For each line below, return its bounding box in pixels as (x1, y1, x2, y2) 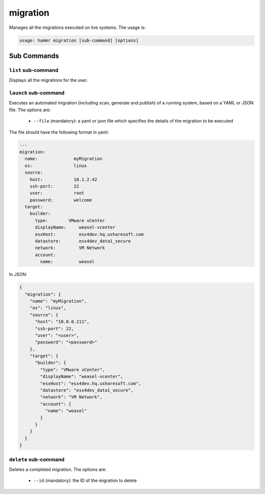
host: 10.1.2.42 (29, 176, 98, 182)
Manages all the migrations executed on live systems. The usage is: (9, 25, 146, 30)
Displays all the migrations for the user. (9, 77, 88, 83)
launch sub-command (9, 90, 65, 97)
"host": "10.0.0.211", (35, 319, 90, 324)
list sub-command (9, 67, 59, 74)
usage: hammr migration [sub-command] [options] (19, 37, 139, 43)
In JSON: (9, 272, 27, 277)
